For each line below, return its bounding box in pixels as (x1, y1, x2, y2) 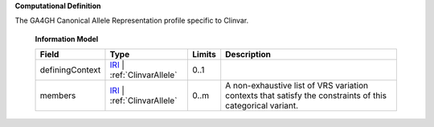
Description (225, 49, 271, 60)
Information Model (35, 34, 99, 43)
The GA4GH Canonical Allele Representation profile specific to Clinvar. (14, 16, 249, 26)
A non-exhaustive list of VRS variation (225, 80, 369, 92)
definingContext (39, 64, 101, 76)
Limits (192, 49, 217, 60)
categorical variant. (225, 100, 299, 112)
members (39, 90, 76, 101)
